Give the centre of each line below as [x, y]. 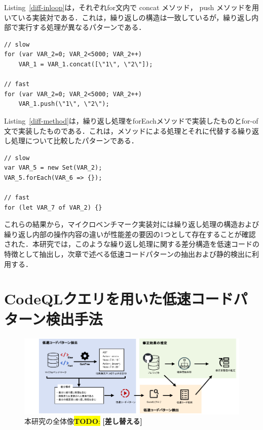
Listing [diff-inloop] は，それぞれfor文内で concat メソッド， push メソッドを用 [131, 7]
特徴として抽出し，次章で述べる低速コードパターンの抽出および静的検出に [128, 254]
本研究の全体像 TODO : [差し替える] [83, 421]
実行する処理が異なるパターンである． [82, 27]
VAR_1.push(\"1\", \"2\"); [64, 104]
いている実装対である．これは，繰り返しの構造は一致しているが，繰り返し [128, 17]
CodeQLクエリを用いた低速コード [119, 299]
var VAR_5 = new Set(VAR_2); [53, 168]
